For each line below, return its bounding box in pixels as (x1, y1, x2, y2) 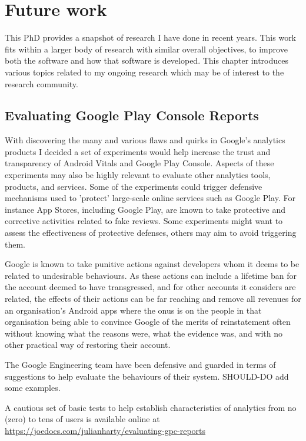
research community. (5, 77, 78, 90)
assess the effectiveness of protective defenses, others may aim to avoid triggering (5, 226, 297, 239)
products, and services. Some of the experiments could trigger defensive (5, 180, 262, 192)
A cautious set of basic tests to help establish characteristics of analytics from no (5, 401, 297, 413)
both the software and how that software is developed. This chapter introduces (5, 54, 288, 67)
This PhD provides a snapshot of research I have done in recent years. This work (5, 31, 297, 44)
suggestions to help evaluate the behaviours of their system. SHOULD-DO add (5, 370, 289, 382)
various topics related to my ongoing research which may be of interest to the (5, 65, 284, 78)
